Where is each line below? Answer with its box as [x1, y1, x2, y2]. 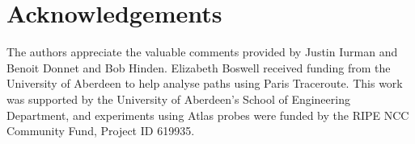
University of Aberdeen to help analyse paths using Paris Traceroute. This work [6, 75, 403, 92]
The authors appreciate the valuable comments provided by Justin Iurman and [6, 43, 398, 60]
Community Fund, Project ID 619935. [6, 122, 195, 139]
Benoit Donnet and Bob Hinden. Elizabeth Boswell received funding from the [6, 59, 391, 76]
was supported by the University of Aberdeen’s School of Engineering [6, 90, 350, 107]
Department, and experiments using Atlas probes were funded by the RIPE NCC [6, 106, 409, 123]
